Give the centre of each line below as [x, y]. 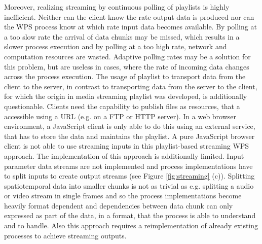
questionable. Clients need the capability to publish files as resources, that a [122, 106]
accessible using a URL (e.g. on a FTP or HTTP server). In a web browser [120, 116]
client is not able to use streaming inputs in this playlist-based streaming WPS [127, 146]
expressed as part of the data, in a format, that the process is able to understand [130, 215]
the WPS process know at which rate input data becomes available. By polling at [130, 27]
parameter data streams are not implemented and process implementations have [128, 166]
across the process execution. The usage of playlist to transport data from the [125, 76]
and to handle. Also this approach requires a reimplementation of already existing [131, 225]
